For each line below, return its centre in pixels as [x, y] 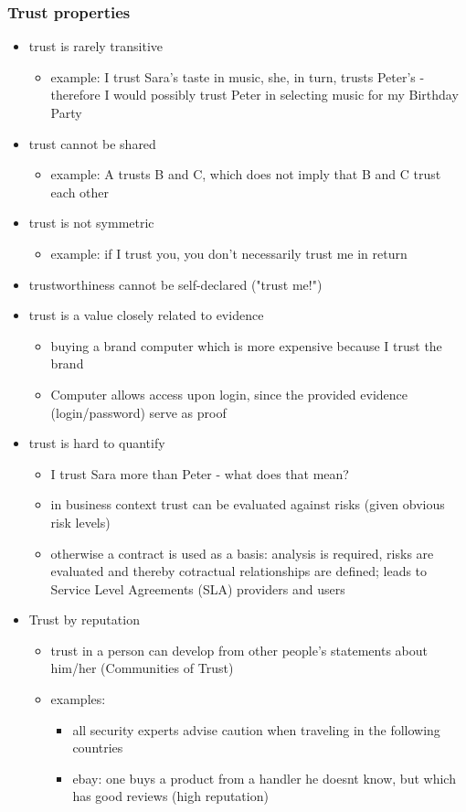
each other [80, 192]
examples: [78, 699]
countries [98, 748]
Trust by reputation [84, 620]
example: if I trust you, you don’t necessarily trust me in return [229, 253]
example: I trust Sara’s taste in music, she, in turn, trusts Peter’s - [238, 76]
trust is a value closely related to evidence [146, 315]
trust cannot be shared [92, 143]
